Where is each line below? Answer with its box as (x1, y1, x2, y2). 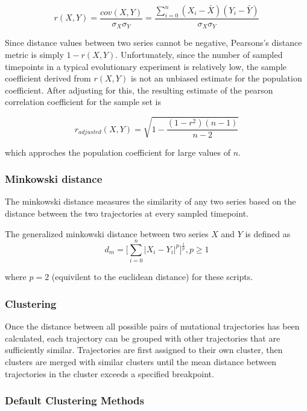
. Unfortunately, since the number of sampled (115, 48, 283, 61)
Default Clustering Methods (5, 393, 144, 408)
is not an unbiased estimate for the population (130, 72, 302, 84)
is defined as (245, 227, 291, 240)
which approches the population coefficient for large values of (5, 145, 230, 158)
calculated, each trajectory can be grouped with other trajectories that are (5, 331, 280, 344)
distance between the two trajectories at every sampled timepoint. (5, 207, 248, 219)
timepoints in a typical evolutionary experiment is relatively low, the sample (5, 60, 287, 72)
